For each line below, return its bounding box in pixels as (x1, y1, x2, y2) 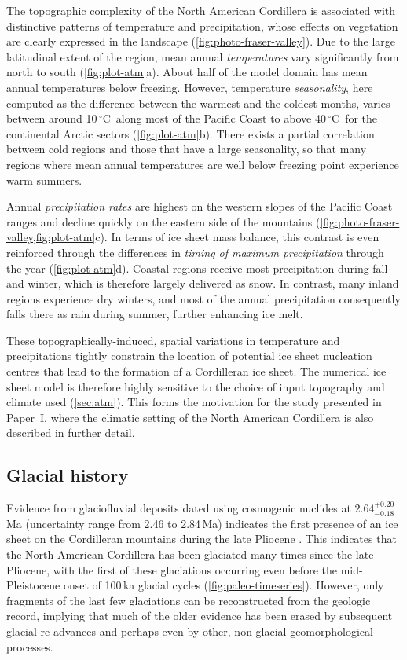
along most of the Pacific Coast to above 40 (115, 110, 326, 126)
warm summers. (6, 171, 82, 188)
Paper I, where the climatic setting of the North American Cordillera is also (6, 409, 374, 425)
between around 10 (6, 110, 97, 126)
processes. (6, 638, 53, 654)
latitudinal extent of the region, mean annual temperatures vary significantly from (6, 48, 399, 64)
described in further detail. (6, 424, 135, 441)
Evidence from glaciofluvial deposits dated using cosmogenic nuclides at (6, 500, 351, 516)
